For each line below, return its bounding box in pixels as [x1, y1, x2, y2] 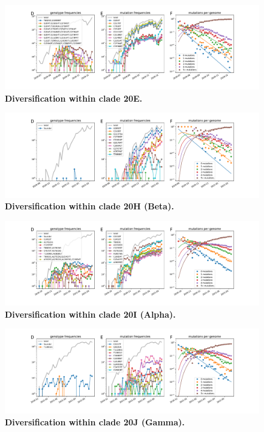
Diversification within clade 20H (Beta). [5, 200, 174, 212]
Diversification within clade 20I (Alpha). [5, 307, 176, 320]
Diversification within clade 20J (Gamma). [5, 415, 185, 428]
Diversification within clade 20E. [5, 91, 143, 104]
